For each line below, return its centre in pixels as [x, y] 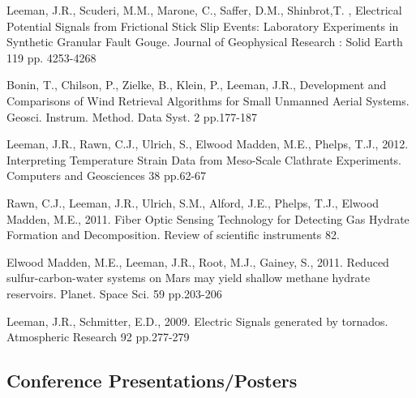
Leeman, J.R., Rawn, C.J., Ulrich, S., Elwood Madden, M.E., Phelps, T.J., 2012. [208, 144]
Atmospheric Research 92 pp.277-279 [98, 337]
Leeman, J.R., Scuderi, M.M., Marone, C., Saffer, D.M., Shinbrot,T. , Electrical [204, 10]
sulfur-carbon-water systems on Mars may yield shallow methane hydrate [189, 278]
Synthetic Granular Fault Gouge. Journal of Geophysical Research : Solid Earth [205, 42]
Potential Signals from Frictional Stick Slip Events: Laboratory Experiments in [203, 26]
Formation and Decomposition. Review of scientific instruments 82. [173, 235]
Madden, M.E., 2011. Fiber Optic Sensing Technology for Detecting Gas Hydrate [208, 218]
